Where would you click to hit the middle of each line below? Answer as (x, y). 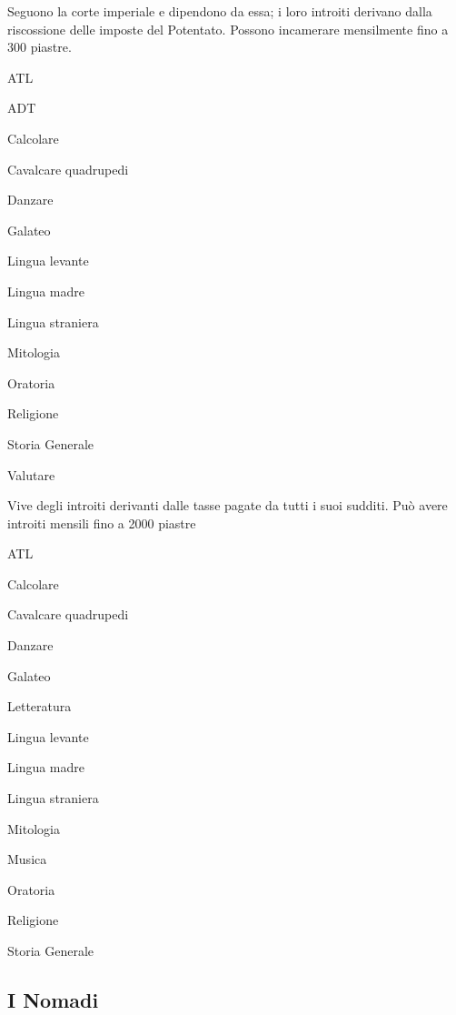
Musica (27, 859)
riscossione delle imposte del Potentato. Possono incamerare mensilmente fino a (228, 29)
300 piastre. (40, 47)
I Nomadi (53, 999)
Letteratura (40, 706)
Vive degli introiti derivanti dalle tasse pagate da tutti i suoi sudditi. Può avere (228, 505)
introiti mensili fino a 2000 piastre (102, 523)
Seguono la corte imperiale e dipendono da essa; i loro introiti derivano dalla (220, 11)
